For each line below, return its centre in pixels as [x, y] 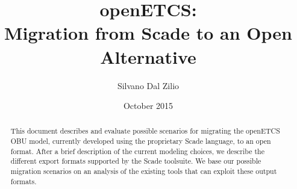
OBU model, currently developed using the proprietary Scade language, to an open [141, 141]
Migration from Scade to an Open [148, 33]
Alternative [148, 56]
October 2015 [148, 106]
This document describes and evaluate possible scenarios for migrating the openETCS [145, 131]
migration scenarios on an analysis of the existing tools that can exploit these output [144, 171]
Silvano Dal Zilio [148, 85]
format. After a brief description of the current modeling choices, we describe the [138, 151]
